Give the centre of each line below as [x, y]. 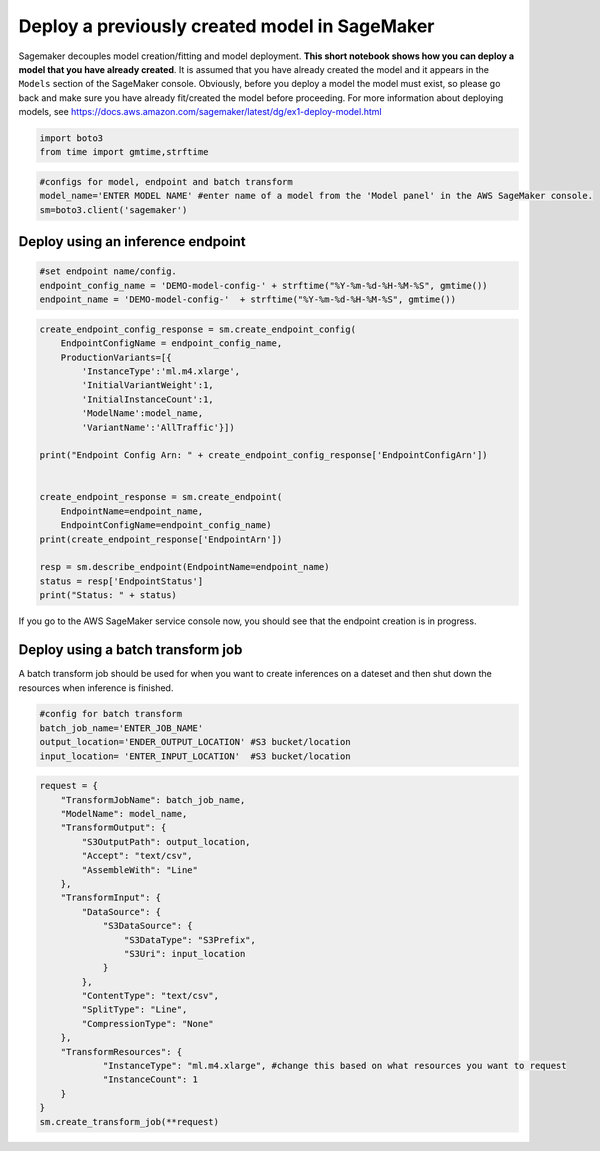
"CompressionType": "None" [147, 1023]
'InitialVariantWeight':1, [147, 385]
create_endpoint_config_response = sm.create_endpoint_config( [198, 329]
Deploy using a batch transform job [130, 650]
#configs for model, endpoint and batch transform [166, 182]
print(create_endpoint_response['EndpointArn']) [161, 539]
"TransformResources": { [121, 1051]
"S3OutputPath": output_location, [166, 841]
